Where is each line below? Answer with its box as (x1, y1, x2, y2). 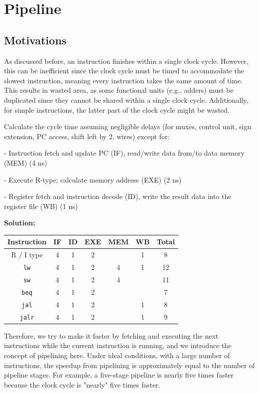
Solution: (4, 217, 35, 228)
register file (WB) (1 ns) (4, 200, 78, 211)
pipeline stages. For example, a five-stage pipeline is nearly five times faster (4, 370, 234, 380)
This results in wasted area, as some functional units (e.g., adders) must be (4, 85, 234, 95)
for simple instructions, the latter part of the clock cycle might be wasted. (4, 104, 230, 115)
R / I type (11, 249, 43, 260)
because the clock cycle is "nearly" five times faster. (4, 379, 160, 390)
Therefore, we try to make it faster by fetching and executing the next (4, 330, 219, 341)
